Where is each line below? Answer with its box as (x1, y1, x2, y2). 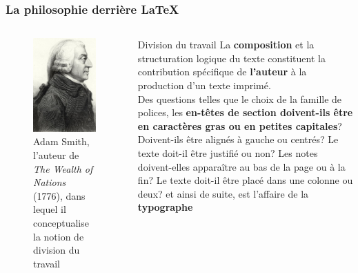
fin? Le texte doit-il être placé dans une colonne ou (137, 173, 353, 187)
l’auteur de (33, 148, 79, 162)
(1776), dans (33, 188, 86, 203)
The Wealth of (33, 161, 93, 176)
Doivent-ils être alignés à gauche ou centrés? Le (137, 132, 339, 147)
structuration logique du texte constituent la (137, 50, 326, 65)
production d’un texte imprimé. (137, 78, 271, 92)
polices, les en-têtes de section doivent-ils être (137, 105, 353, 120)
